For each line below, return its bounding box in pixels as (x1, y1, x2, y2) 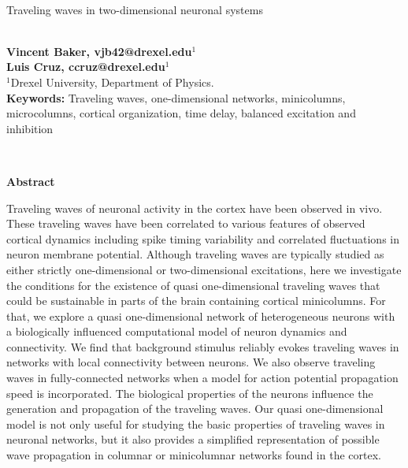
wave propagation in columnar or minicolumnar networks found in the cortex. (6, 447, 381, 463)
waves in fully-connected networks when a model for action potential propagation (6, 370, 399, 386)
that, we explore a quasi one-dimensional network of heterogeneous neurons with (6, 307, 395, 324)
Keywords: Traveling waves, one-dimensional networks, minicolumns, (6, 89, 346, 106)
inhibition (6, 120, 54, 136)
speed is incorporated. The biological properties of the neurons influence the (6, 384, 373, 401)
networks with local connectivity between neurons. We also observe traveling (6, 354, 376, 370)
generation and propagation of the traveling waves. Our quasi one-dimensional (6, 400, 384, 417)
